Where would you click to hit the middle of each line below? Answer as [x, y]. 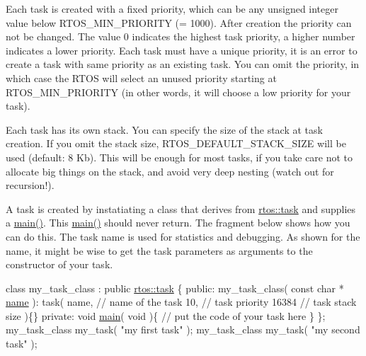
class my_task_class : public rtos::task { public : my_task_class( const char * [175, 288]
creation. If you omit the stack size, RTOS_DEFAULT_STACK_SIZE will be [176, 143]
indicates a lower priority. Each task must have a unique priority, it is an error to [182, 50]
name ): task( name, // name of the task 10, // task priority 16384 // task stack [181, 302]
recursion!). [30, 185]
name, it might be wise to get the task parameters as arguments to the [159, 250]
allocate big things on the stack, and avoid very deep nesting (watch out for [170, 171]
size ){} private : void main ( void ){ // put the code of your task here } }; [166, 315]
